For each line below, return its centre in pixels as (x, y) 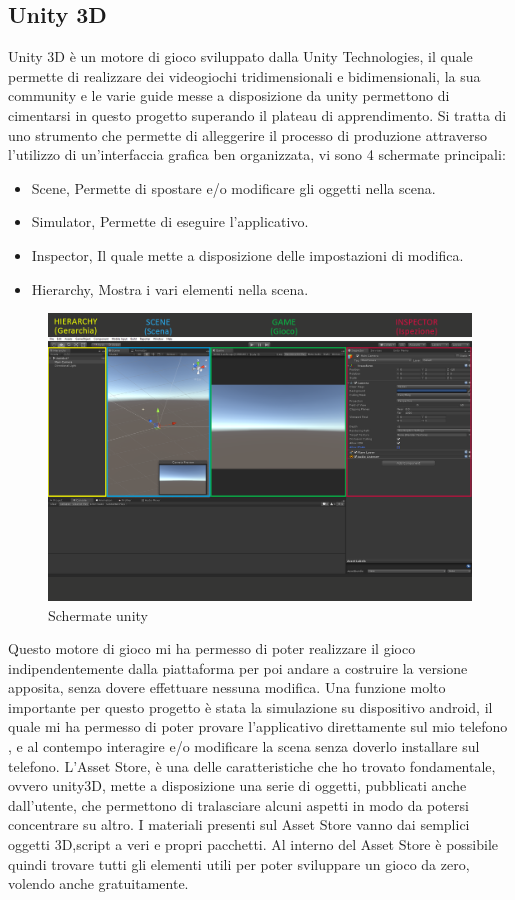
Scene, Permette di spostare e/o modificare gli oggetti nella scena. (233, 187)
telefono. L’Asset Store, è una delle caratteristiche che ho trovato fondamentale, (252, 765)
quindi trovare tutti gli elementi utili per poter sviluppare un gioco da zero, (239, 863)
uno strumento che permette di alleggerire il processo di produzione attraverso (247, 134)
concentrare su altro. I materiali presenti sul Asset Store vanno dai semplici (239, 824)
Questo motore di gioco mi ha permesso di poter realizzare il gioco (212, 648)
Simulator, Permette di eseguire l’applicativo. (170, 221)
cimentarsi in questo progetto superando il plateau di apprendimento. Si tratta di (257, 114)
